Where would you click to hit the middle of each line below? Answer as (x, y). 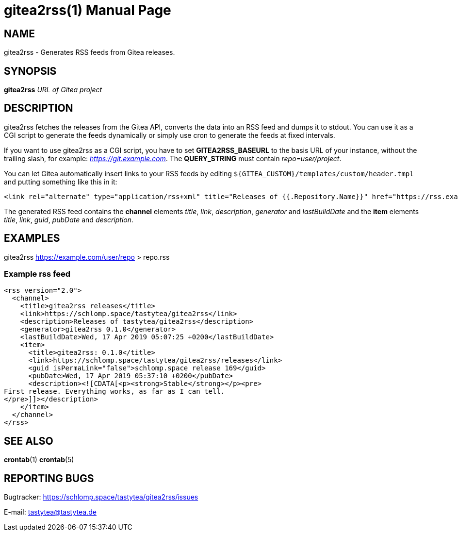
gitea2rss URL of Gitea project (53, 90)
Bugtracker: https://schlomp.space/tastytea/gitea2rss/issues (101, 497)
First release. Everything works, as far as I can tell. (114, 392)
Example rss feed (37, 274)
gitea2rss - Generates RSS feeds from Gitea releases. (90, 52)
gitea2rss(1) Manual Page (88, 10)
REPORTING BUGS (49, 478)
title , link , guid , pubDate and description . (69, 219)
